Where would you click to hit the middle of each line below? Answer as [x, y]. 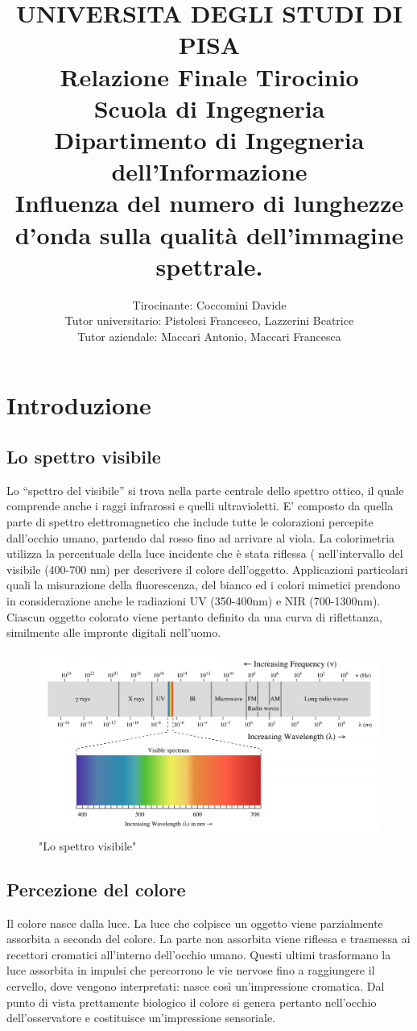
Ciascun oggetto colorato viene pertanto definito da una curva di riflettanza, [194, 616]
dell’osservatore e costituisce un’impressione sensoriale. [141, 1018]
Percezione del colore [96, 889]
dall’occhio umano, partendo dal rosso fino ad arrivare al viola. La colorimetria [201, 537]
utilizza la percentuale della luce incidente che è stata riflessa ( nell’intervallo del [205, 553]
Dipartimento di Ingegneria [209, 139]
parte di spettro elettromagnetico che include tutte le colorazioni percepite [190, 521]
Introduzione [79, 405]
